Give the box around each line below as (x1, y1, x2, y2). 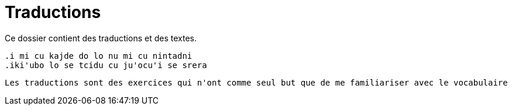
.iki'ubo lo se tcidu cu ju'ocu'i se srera (5, 60, 207, 70)
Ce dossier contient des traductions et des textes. (5, 33, 197, 43)
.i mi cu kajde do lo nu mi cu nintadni (5, 51, 193, 61)
